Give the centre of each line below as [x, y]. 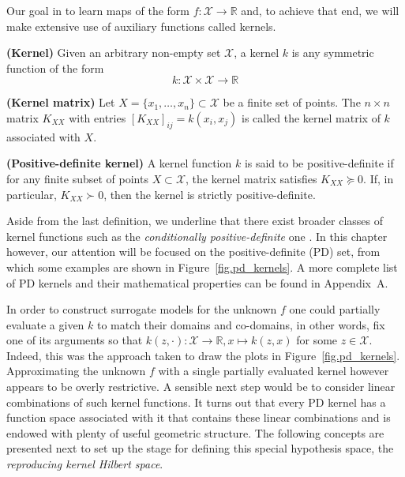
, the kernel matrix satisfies [251, 178]
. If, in [379, 178]
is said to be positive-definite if [319, 163]
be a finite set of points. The [292, 102]
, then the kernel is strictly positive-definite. [210, 194]
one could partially [335, 309]
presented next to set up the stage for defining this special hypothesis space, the [200, 448]
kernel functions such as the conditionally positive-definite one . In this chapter [197, 236]
